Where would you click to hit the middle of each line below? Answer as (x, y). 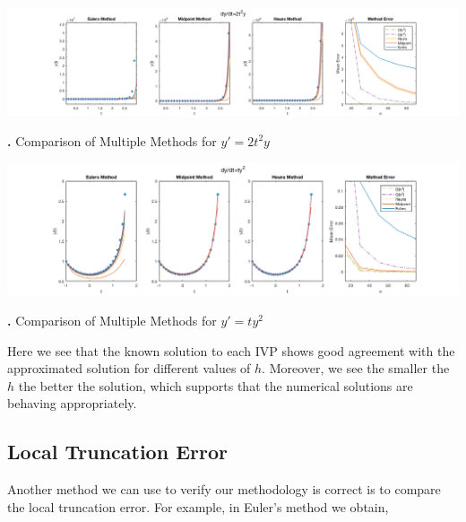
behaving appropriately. (72, 403)
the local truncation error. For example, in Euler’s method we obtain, (198, 506)
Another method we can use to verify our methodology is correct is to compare (224, 489)
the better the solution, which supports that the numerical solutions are (216, 385)
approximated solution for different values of (129, 368)
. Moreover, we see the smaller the (356, 368)
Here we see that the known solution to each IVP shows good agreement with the (231, 350)
